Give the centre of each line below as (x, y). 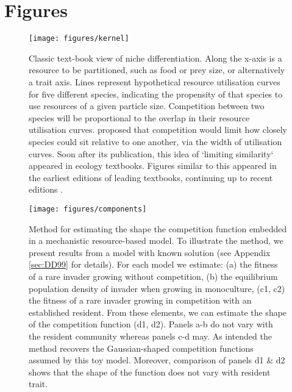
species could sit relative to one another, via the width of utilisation (155, 141)
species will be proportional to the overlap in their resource (139, 117)
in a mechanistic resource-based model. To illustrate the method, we (156, 241)
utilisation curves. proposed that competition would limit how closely (158, 130)
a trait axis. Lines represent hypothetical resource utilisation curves (155, 81)
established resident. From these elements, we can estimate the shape (158, 312)
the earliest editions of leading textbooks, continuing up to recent (151, 177)
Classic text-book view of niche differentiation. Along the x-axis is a (155, 58)
